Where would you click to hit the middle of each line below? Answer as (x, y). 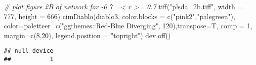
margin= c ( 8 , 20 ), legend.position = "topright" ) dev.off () (87, 35)
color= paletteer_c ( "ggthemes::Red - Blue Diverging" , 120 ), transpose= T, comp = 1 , (128, 26)
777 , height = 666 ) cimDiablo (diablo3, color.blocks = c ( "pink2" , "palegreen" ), (120, 16)
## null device (29, 51)
